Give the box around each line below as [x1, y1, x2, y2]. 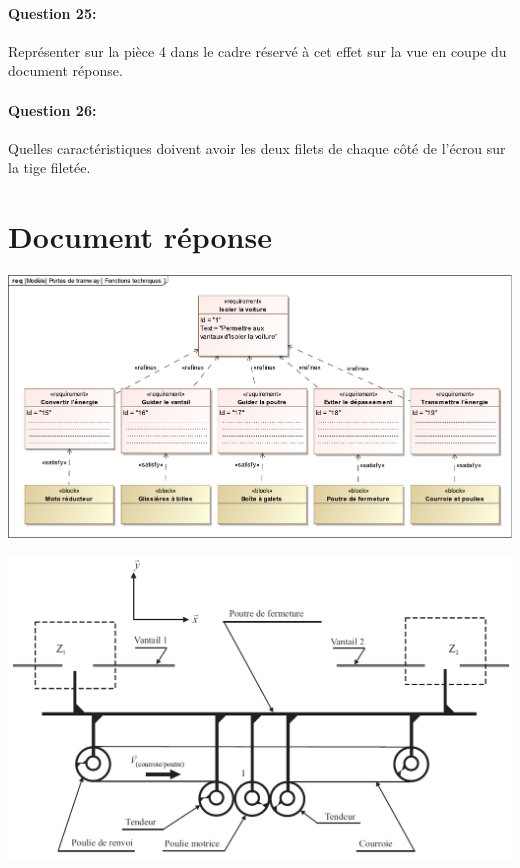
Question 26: [8, 99, 97, 120]
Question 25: [8, 2, 97, 23]
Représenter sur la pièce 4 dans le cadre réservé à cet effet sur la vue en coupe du [8, 40, 507, 61]
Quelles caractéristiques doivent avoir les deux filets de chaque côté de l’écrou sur [8, 137, 506, 158]
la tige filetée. [8, 157, 91, 178]
